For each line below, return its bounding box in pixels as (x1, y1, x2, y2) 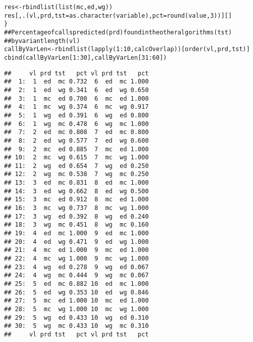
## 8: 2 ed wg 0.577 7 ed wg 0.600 (4, 137, 149, 144)
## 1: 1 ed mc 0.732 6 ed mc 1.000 (4, 78, 149, 85)
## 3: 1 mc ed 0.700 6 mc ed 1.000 (4, 95, 149, 102)
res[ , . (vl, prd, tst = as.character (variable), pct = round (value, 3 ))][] (4, 12, 232, 19)
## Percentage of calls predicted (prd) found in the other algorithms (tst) (4, 28, 232, 36)
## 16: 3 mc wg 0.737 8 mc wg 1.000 (4, 204, 149, 212)
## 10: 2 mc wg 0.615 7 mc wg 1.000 (4, 154, 149, 161)
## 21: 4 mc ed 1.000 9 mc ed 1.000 (4, 246, 149, 254)
